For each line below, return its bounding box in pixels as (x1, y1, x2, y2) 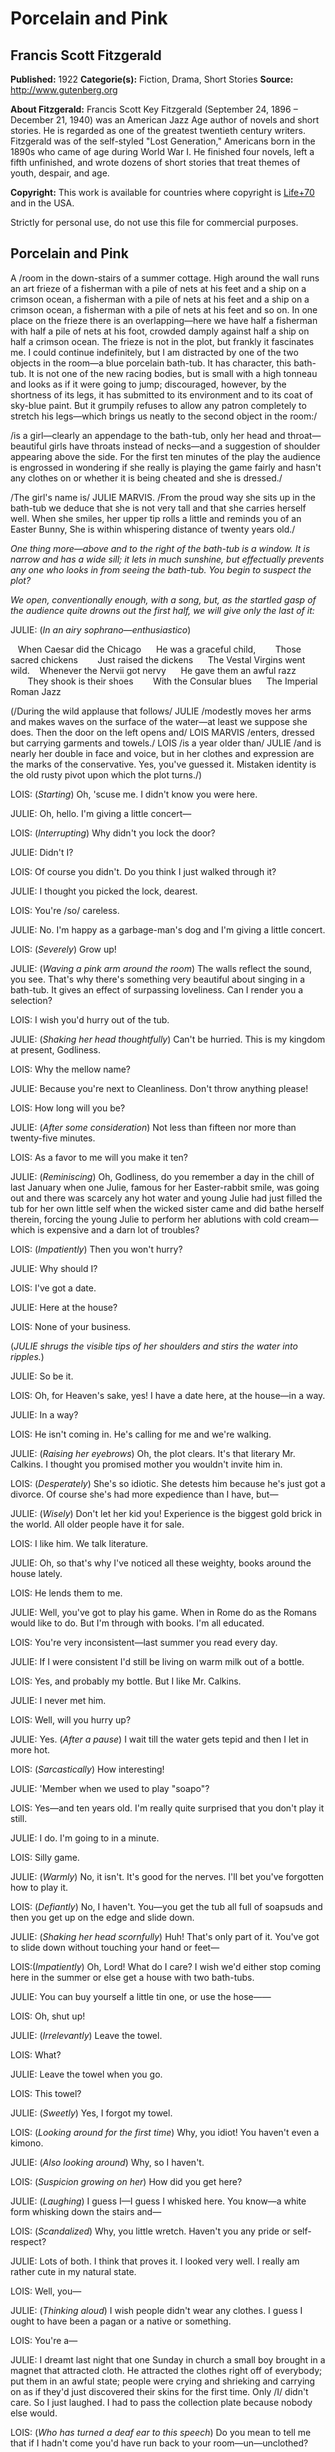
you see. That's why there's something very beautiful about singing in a (10, 973, 306, 985)
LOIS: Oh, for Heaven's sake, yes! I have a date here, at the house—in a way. (10, 1389, 326, 1401)
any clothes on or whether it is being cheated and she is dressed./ (10, 472, 283, 484)
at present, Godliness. (10, 1043, 101, 1056)
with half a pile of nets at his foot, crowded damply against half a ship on (10, 325, 310, 337)
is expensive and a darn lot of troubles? (37, 1223, 200, 1236)
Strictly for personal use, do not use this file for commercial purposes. (10, 217, 299, 228)
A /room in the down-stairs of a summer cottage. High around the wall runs (10, 272, 320, 284)
